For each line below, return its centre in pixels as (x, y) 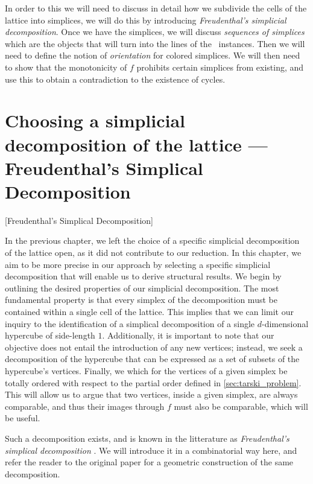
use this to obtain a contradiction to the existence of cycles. (115, 79)
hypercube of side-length (50, 335)
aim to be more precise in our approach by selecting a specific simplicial (138, 264)
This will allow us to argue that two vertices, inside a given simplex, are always (151, 394)
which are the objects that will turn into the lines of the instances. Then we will (155, 43)
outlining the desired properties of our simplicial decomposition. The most (142, 288)
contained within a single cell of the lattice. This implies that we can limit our (149, 311)
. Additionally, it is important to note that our (188, 335)
